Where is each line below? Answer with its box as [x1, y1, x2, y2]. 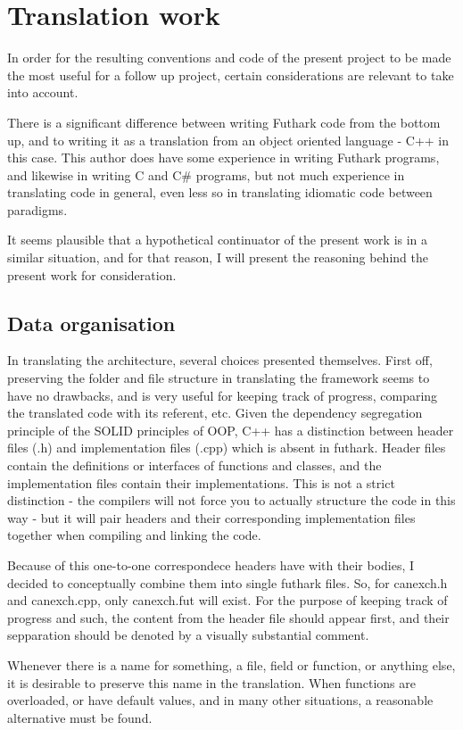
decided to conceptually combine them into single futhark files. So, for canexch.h [7, 573, 448, 592]
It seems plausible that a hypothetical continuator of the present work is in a [7, 230, 428, 249]
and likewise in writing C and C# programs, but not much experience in [7, 165, 405, 184]
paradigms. [7, 200, 68, 219]
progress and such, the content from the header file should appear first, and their [7, 608, 450, 626]
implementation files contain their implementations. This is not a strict [7, 473, 395, 492]
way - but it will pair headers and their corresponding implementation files [7, 508, 416, 527]
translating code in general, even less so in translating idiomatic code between [7, 183, 433, 202]
